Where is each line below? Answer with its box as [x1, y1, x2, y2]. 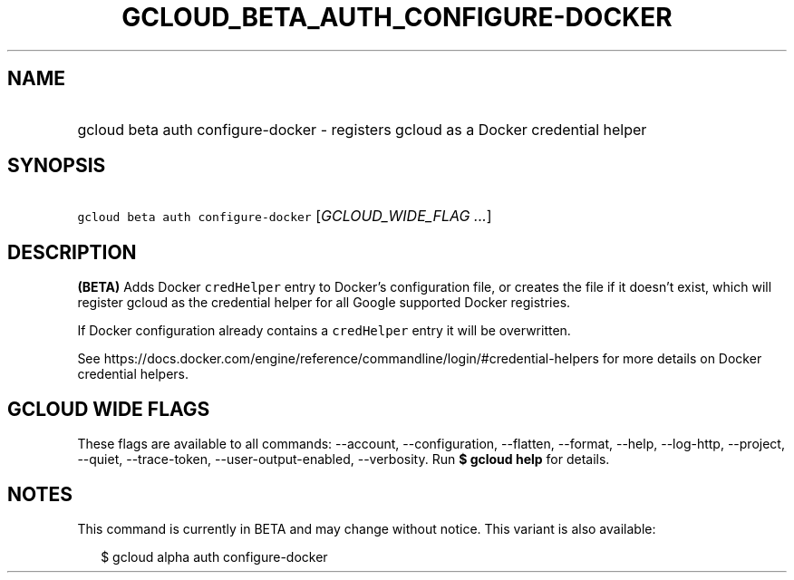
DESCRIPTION [7, 240, 137, 264]
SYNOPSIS [7, 154, 106, 178]
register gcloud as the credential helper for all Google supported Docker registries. [77, 295, 571, 311]
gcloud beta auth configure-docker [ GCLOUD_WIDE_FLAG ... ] [77, 207, 492, 226]
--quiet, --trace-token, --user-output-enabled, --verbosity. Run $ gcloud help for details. [77, 451, 610, 468]
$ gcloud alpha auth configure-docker [101, 548, 328, 565]
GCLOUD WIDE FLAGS [7, 397, 210, 420]
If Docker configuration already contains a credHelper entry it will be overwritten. [77, 323, 571, 339]
